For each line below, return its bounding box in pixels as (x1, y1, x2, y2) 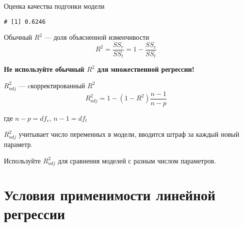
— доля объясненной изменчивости (44, 32, 149, 42)
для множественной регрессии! (97, 64, 194, 74)
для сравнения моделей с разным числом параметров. (58, 155, 216, 165)
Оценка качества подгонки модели (4, 1, 105, 11)
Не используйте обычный (4, 64, 84, 74)
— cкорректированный (18, 80, 85, 90)
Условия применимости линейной (4, 184, 216, 204)
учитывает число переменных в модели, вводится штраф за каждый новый (18, 129, 240, 139)
